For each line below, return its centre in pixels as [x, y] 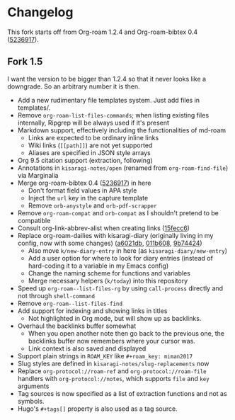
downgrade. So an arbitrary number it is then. [74, 86]
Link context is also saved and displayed [87, 348]
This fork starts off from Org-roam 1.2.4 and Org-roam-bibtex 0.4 [103, 32]
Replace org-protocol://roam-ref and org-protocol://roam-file [112, 371]
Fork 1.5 [25, 62]
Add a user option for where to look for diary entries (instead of [121, 258]
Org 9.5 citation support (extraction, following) [85, 160]
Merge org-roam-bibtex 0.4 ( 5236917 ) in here [84, 183]
